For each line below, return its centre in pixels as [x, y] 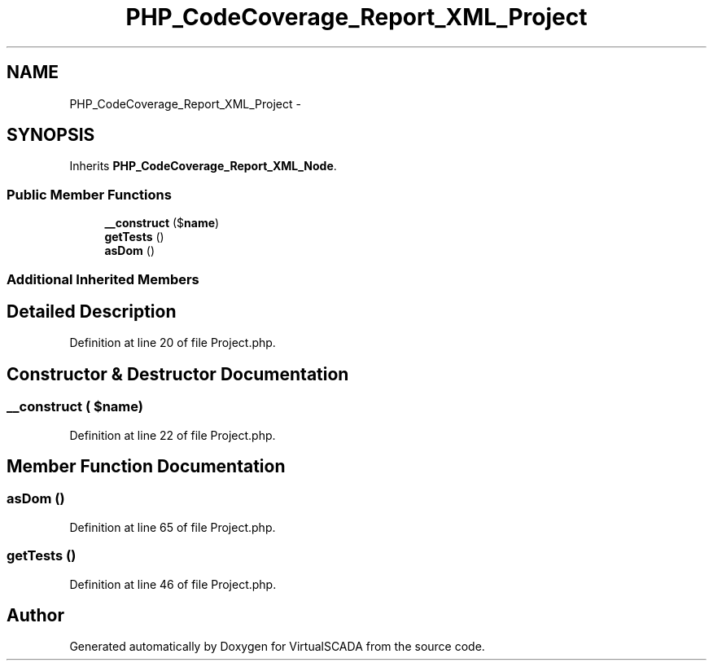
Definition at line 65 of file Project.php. [173, 527]
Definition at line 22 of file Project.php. [173, 435]
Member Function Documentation [146, 467]
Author [35, 616]
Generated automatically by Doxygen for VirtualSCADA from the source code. [277, 647]
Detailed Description [92, 311]
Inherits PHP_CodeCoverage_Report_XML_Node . [203, 166]
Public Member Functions [89, 194]
